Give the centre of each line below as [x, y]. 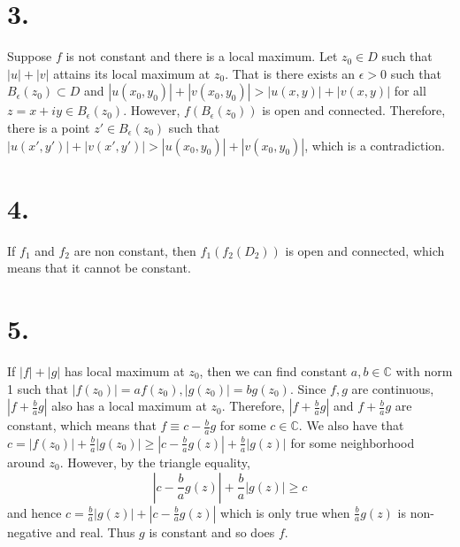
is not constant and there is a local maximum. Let [202, 56]
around [26, 462]
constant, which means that [82, 425]
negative [30, 532]
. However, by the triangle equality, [155, 462]
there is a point [49, 127]
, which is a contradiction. [375, 145]
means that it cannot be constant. [99, 268]
